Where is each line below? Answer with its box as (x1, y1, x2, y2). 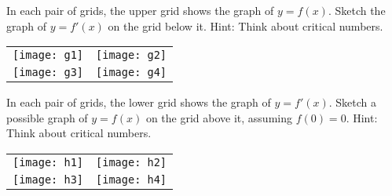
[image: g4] (96, 66, 167, 79)
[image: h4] (96, 172, 167, 186)
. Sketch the (328, 2, 386, 18)
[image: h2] (96, 155, 167, 169)
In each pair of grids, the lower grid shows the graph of (6, 94, 271, 111)
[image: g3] (13, 66, 84, 79)
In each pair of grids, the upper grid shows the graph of (6, 2, 274, 18)
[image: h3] (13, 172, 84, 186)
